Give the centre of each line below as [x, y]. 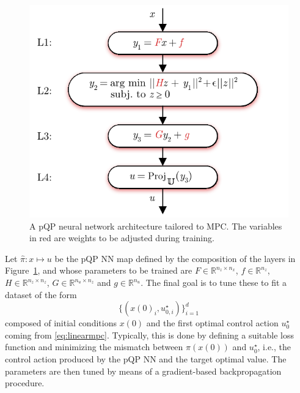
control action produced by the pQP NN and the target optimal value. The [146, 358]
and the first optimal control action [212, 323]
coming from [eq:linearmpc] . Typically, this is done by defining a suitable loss [150, 335]
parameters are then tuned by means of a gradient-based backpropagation [143, 371]
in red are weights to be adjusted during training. [122, 238]
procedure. [25, 383]
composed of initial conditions [61, 323]
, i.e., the [274, 347]
